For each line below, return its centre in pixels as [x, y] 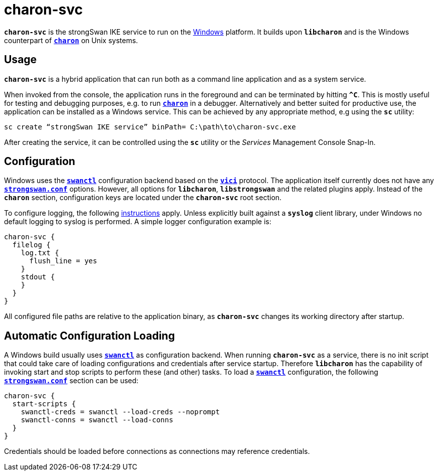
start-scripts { [44, 404]
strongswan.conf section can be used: [71, 381]
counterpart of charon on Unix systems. [71, 40]
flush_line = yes [63, 261]
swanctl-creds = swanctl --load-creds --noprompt [120, 412]
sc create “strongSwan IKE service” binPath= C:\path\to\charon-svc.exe [150, 127]
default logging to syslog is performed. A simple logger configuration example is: [138, 222]
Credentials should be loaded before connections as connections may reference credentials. [157, 451]
